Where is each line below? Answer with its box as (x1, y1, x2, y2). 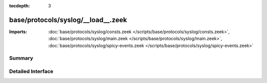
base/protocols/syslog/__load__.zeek (9, 15, 127, 24)
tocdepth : (9, 3, 30, 8)
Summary (9, 55, 34, 62)
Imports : (9, 29, 27, 35)
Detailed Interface (9, 68, 54, 75)
